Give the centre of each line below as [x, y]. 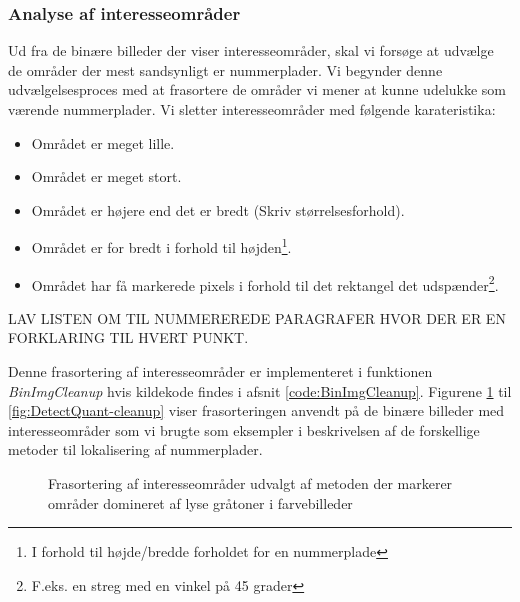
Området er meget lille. [103, 142]
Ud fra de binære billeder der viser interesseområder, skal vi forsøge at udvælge [251, 50]
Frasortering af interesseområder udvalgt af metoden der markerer [250, 483]
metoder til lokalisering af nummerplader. [135, 449]
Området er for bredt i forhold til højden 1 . [161, 246]
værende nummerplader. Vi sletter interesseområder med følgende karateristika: [252, 109]
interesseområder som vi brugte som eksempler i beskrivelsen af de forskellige [244, 429]
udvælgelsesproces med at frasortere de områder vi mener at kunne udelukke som [257, 89]
